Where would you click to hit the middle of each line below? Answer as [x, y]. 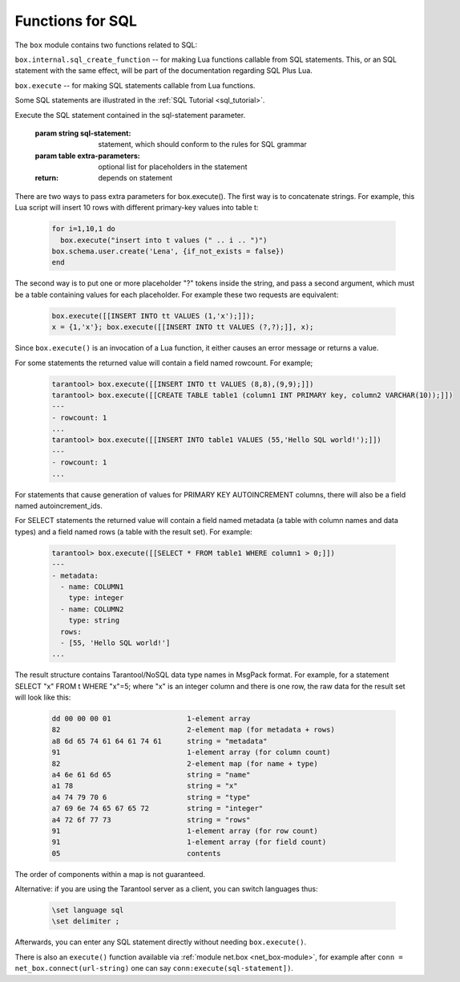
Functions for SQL [76, 21]
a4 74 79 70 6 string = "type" [151, 797]
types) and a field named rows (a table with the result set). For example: [133, 532]
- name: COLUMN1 [92, 586]
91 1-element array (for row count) [185, 831]
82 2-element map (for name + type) [185, 763]
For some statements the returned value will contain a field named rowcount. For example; [164, 363]
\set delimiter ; [86, 921]
